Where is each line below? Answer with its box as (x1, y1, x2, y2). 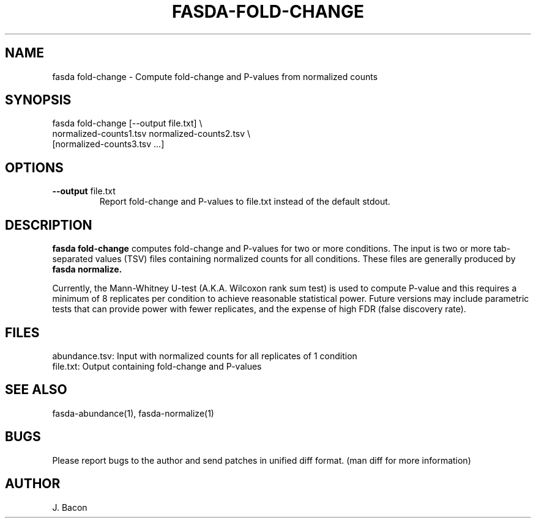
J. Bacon (52, 502, 87, 513)
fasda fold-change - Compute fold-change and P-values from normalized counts (52, 71, 378, 82)
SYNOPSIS (5, 92, 72, 108)
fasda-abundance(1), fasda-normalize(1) (52, 408, 214, 419)
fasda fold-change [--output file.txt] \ (52, 118, 203, 129)
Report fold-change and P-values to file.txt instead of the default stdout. (99, 196, 390, 207)
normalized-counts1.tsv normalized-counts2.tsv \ (52, 128, 251, 139)
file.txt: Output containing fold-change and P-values (52, 360, 262, 371)
